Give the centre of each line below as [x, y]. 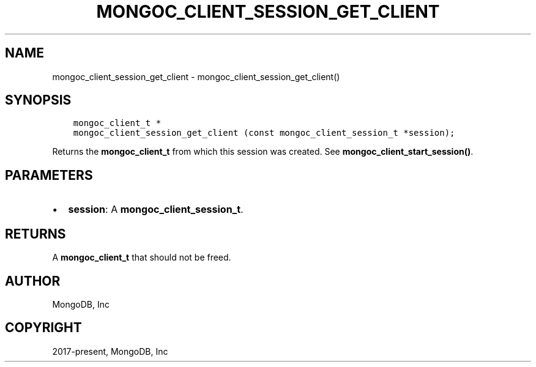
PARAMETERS [49, 175]
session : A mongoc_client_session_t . [156, 209]
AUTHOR [33, 281]
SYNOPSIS [38, 100]
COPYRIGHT [43, 328]
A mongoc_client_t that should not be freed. [142, 258]
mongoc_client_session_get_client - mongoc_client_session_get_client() [196, 76]
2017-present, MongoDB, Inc [110, 351]
